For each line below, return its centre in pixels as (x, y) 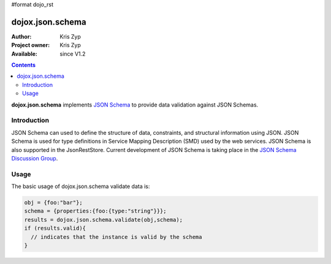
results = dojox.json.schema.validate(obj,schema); (104, 220)
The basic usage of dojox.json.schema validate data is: (81, 186)
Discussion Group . (35, 158)
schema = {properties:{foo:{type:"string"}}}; (95, 211)
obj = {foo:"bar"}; (53, 203)
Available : (25, 54)
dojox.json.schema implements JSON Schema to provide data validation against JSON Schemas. (135, 105)
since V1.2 (73, 54)
